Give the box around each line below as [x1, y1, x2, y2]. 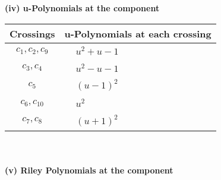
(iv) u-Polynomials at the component [5, 2, 160, 14]
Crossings [10, 26, 55, 40]
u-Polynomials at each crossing [64, 26, 211, 40]
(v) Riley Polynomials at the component [5, 163, 173, 176]
